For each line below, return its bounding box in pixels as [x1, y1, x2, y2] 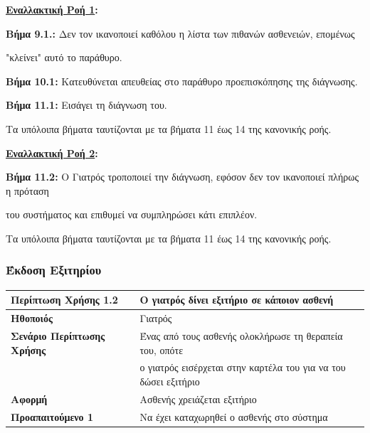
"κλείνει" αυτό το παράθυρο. [6, 50, 122, 65]
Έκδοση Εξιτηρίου [6, 261, 102, 279]
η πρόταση [6, 183, 49, 198]
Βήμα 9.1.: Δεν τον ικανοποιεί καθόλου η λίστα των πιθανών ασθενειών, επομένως [6, 26, 355, 41]
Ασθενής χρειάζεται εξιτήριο [139, 391, 257, 406]
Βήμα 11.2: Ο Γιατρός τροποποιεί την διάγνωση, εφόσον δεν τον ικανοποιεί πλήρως [6, 169, 359, 184]
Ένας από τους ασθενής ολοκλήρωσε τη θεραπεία [139, 328, 343, 343]
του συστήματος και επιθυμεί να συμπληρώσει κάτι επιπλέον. [6, 207, 258, 222]
